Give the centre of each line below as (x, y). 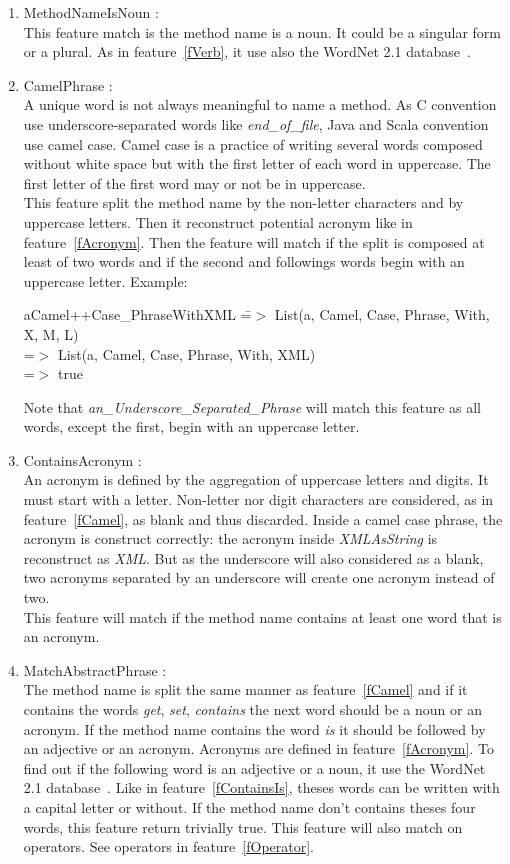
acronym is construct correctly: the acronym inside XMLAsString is (230, 538)
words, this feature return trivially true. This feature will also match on (243, 826)
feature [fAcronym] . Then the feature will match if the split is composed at (254, 241)
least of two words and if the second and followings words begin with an (244, 261)
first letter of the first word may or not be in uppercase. (194, 182)
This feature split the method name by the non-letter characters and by (243, 202)
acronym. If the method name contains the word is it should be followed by (254, 728)
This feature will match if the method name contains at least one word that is (262, 616)
